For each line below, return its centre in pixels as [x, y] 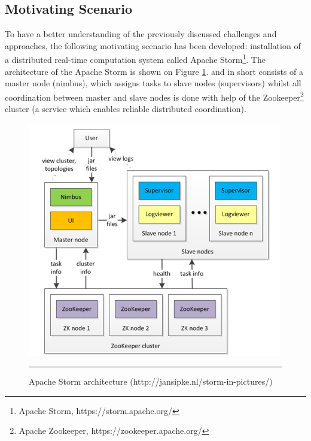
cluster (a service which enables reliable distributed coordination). [126, 109]
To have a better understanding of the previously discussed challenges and [141, 34]
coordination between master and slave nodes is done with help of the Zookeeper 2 [154, 96]
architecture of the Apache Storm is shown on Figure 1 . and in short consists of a [154, 71]
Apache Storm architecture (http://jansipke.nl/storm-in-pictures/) [151, 381]
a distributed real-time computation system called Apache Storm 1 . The [135, 59]
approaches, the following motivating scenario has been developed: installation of [153, 45]
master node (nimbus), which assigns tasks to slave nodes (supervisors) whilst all [153, 83]
